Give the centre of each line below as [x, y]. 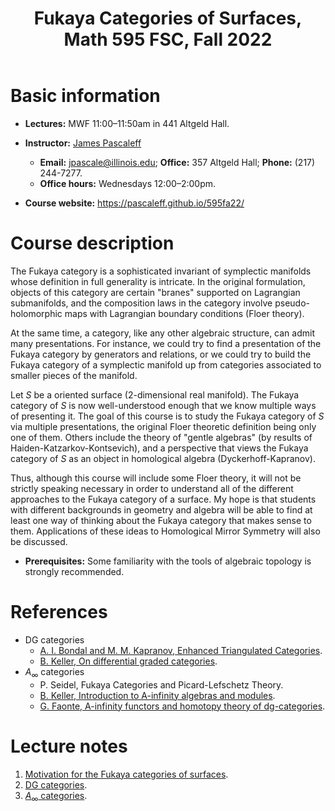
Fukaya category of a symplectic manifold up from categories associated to [166, 364]
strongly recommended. [74, 571]
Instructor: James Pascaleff [83, 143]
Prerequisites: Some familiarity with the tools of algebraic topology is [168, 561]
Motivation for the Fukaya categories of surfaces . [126, 774]
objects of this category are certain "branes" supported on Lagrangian [155, 292]
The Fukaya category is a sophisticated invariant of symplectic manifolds [161, 271]
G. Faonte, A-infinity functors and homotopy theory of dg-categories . [182, 706]
